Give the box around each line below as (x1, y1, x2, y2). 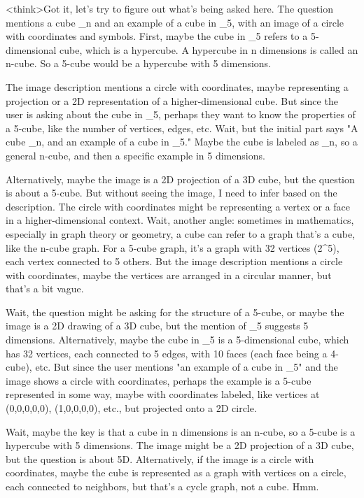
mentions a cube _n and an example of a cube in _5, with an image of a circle (6, 15, 344, 29)
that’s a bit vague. (6, 281, 84, 296)
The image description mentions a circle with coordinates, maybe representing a (6, 79, 349, 94)
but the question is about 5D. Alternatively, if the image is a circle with (6, 451, 314, 466)
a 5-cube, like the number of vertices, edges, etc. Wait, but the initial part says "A (6, 120, 358, 135)
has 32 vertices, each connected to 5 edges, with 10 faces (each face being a (6, 346, 328, 360)
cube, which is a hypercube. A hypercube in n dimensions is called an (59, 42, 358, 57)
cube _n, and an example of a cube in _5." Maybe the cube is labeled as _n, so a (6, 134, 358, 149)
